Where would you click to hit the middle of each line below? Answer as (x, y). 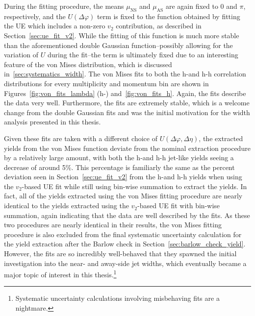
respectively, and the (35, 16)
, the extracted (221, 138)
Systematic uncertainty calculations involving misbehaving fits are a (117, 298)
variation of (21, 55)
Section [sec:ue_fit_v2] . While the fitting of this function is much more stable (122, 35)
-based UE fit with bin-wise (179, 206)
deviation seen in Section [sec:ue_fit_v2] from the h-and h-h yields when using (123, 177)
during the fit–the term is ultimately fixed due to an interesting (143, 55)
